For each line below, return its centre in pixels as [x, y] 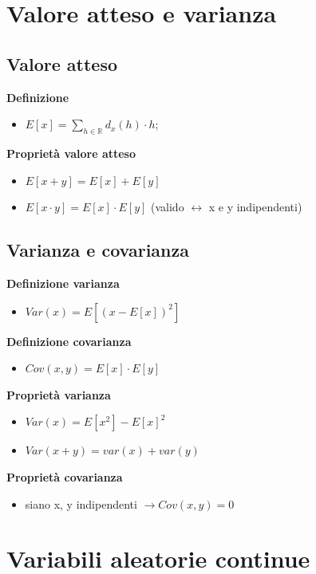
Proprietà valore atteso [71, 153]
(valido [168, 207]
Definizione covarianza [69, 341]
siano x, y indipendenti [81, 503]
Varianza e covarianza [98, 250]
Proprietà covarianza [65, 476]
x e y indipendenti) [255, 207]
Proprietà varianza [59, 394]
